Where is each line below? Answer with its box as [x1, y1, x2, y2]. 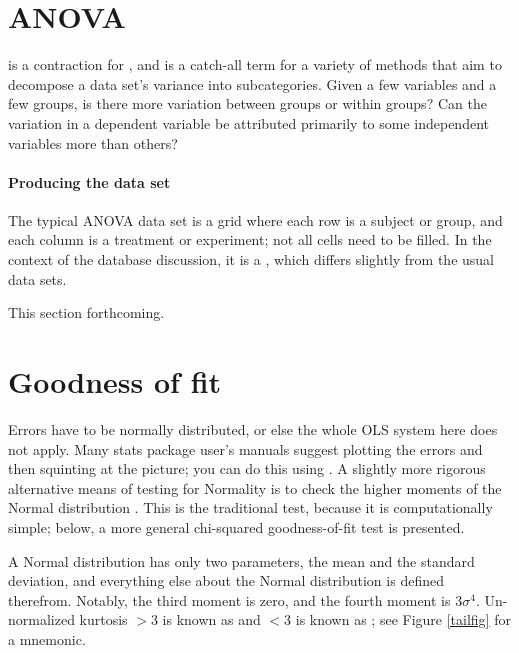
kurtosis [79, 609, 128, 630]
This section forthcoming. [8, 302, 165, 323]
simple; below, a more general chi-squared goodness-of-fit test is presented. [8, 516, 465, 537]
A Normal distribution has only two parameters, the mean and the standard [8, 550, 475, 571]
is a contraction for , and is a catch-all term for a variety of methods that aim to [8, 54, 502, 75]
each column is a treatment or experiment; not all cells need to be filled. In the [8, 229, 492, 250]
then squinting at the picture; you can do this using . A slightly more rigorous [8, 458, 486, 479]
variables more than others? [8, 132, 178, 153]
